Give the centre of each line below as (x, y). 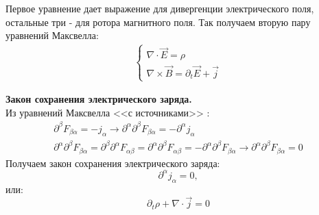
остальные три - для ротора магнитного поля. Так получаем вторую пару (158, 22)
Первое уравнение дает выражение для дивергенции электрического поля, (160, 8)
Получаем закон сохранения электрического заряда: (113, 163)
